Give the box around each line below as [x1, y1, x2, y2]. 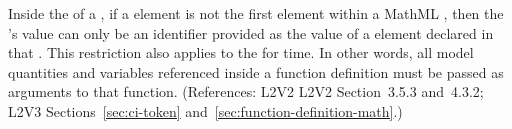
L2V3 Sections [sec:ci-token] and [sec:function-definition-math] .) [8, 100, 403, 121]
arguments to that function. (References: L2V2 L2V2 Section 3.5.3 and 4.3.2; [8, 81, 484, 102]
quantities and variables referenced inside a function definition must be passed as [8, 61, 504, 82]
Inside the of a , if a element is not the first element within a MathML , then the [8, 3, 504, 23]
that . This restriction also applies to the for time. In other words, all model [8, 42, 474, 63]
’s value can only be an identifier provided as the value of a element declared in [8, 22, 494, 43]
